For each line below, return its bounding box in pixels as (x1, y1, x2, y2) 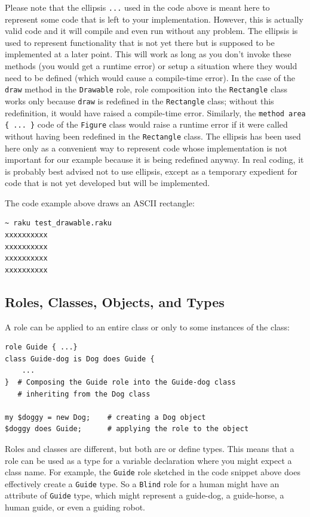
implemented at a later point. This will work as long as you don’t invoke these (5, 48, 291, 60)
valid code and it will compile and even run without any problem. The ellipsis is (5, 24, 298, 37)
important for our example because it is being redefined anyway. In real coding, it (5, 153, 304, 166)
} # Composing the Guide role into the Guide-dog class (5, 378, 236, 387)
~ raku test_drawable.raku (5, 219, 112, 228)
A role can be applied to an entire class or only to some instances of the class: (5, 320, 290, 333)
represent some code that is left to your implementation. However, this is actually (5, 13, 303, 25)
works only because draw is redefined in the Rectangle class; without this (5, 94, 274, 107)
